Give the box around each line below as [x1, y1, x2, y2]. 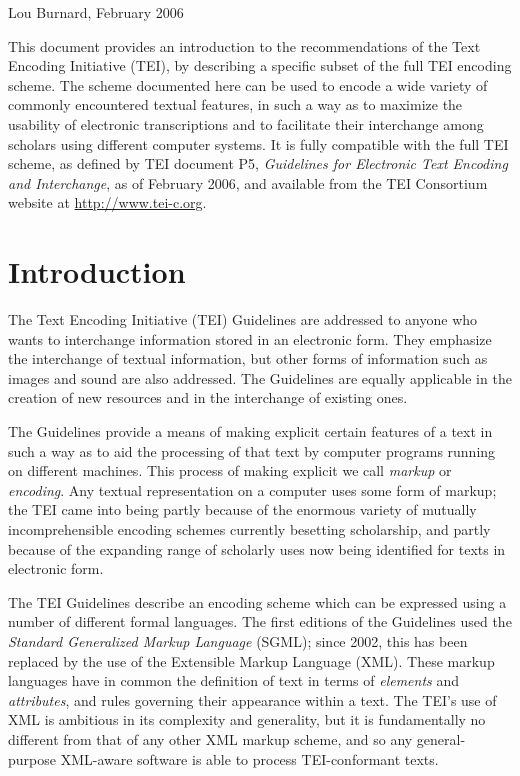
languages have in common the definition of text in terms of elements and [8, 670, 460, 691]
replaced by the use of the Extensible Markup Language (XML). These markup [8, 650, 495, 671]
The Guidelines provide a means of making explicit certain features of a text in [8, 421, 493, 442]
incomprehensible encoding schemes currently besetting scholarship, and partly [8, 519, 491, 539]
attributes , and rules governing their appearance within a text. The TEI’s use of [8, 689, 497, 710]
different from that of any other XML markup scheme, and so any [8, 728, 413, 749]
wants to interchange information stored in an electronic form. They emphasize [8, 328, 492, 349]
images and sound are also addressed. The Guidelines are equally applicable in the [8, 367, 512, 388]
